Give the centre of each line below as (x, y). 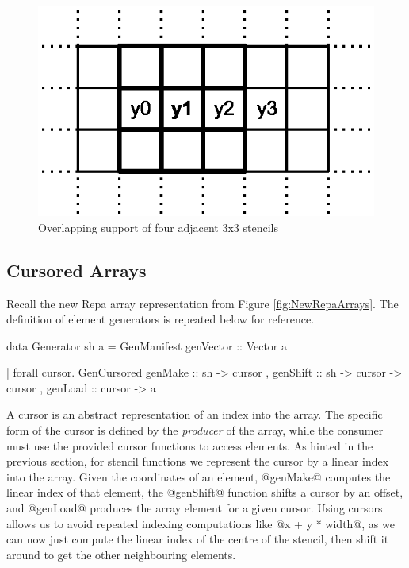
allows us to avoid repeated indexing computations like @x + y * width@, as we (201, 523)
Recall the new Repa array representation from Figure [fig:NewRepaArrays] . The (203, 303)
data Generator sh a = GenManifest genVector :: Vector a (147, 345)
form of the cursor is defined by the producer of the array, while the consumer (195, 430)
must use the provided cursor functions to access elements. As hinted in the (190, 445)
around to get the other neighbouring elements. (121, 554)
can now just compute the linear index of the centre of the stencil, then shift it (198, 539)
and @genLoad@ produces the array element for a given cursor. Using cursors (195, 508)
